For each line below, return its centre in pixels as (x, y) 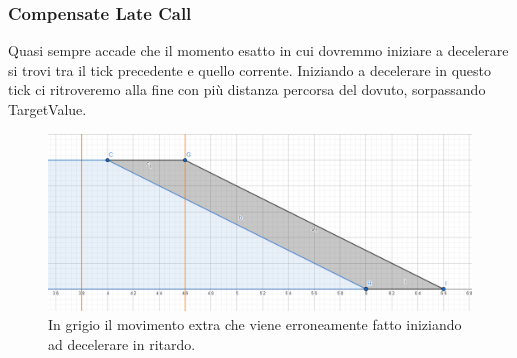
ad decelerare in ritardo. (122, 344)
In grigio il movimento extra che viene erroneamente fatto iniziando (255, 324)
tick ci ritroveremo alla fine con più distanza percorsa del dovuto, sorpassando (247, 89)
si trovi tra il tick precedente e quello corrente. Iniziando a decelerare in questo (249, 69)
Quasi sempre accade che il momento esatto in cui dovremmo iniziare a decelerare (258, 50)
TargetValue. (47, 109)
